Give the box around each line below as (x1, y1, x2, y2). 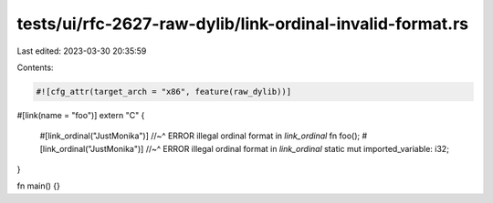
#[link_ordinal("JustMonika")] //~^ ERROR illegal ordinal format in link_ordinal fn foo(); (39, 130, 361, 141)
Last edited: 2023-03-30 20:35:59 (16, 46, 147, 56)
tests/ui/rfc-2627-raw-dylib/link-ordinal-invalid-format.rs (16, 14, 469, 34)
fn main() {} (16, 180, 61, 191)
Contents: (16, 62, 54, 73)
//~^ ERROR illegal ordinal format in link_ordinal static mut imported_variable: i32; (145, 143, 449, 154)
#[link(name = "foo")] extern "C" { (16, 109, 145, 120)
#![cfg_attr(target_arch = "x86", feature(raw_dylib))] (36, 86, 292, 96)
